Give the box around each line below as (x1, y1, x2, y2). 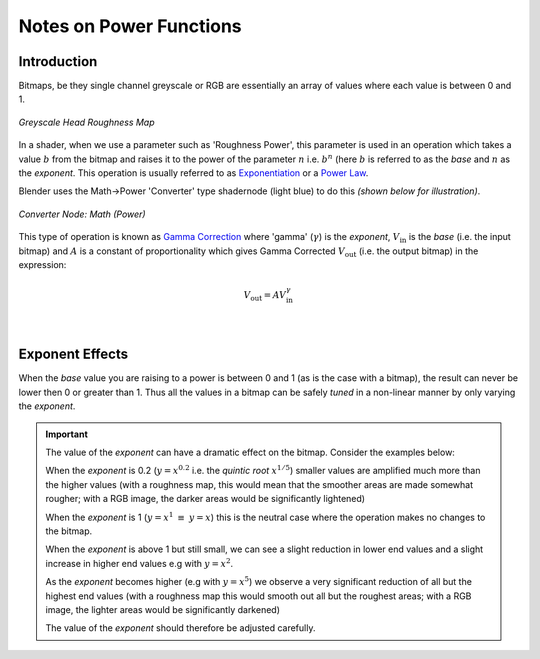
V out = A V (243, 289, 287, 303)
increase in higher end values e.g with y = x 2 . (45, 556, 234, 569)
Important (45, 428, 89, 440)
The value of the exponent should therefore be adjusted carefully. (45, 622, 316, 634)
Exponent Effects (18, 346, 129, 363)
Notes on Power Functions (18, 15, 242, 37)
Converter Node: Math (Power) (18, 208, 146, 220)
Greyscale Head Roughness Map (18, 116, 155, 128)
